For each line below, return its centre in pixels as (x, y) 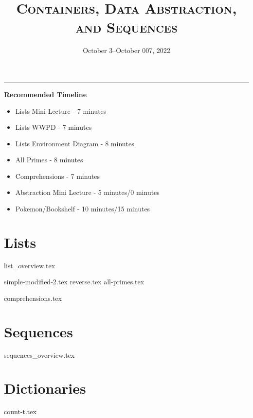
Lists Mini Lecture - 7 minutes (61, 111)
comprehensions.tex (33, 298)
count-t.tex (20, 411)
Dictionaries (45, 388)
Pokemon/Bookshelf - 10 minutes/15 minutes (83, 209)
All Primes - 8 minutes (49, 160)
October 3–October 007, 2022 (126, 50)
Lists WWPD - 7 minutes (54, 127)
